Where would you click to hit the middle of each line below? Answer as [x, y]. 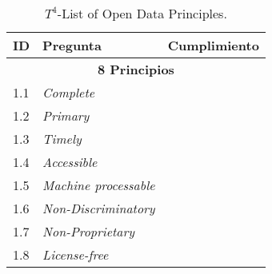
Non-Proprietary [89, 231]
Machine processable [99, 185]
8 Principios [136, 69]
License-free [76, 254]
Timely [62, 139]
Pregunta [72, 45]
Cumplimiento [213, 45]
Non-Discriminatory [99, 208]
